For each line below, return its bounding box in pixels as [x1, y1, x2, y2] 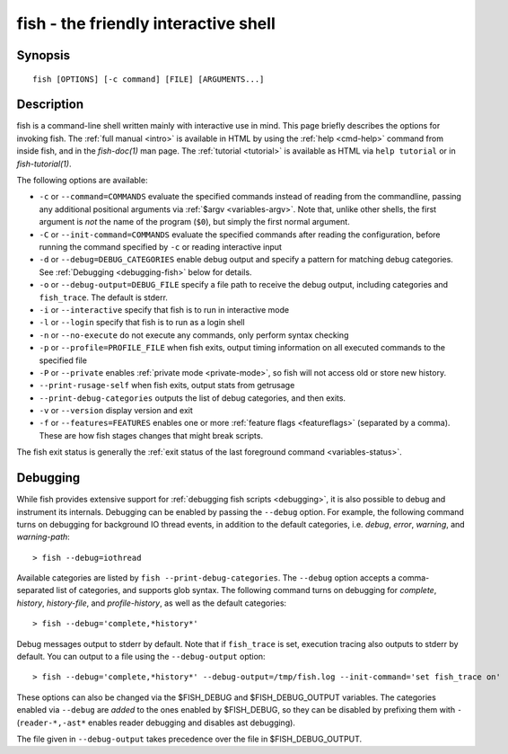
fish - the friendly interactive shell [16, 13, 276, 33]
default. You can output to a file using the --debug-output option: [16, 652, 266, 662]
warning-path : [16, 531, 71, 543]
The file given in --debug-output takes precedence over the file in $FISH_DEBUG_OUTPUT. [16, 733, 363, 744]
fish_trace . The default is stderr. [39, 292, 168, 303]
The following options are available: [16, 175, 148, 186]
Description [16, 97, 84, 112]
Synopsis [16, 48, 71, 63]
